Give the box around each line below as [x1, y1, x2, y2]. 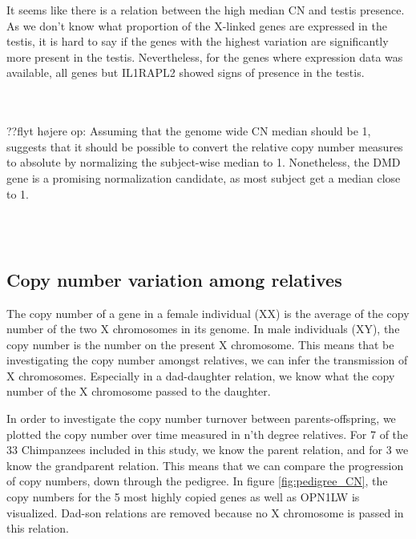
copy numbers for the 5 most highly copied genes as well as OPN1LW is [6, 489, 360, 505]
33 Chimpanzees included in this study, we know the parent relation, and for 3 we [6, 441, 409, 458]
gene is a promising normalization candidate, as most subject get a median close [6, 169, 401, 186]
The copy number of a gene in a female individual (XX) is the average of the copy [6, 304, 410, 321]
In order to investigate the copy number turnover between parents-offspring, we [6, 410, 396, 427]
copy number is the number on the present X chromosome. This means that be [6, 336, 394, 352]
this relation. [6, 520, 69, 537]
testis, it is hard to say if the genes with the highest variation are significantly [6, 33, 389, 50]
